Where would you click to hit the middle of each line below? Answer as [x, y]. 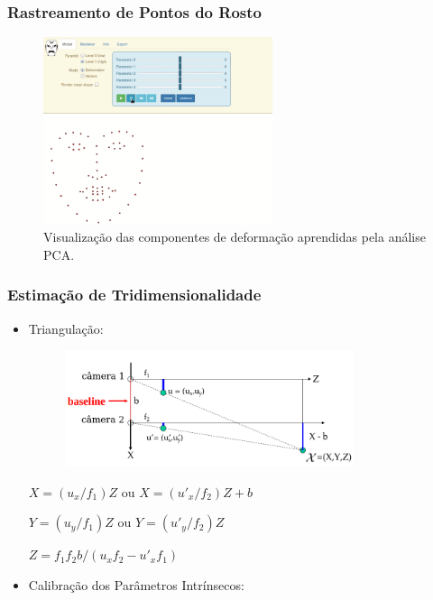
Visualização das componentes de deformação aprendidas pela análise [235, 237]
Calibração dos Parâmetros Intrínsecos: [136, 584]
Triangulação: [66, 328]
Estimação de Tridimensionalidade [134, 295]
